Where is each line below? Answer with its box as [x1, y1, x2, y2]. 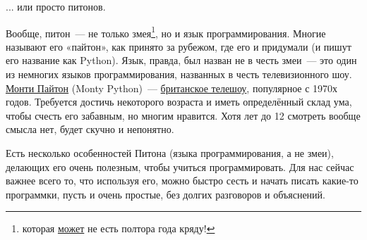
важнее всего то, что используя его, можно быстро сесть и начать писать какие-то [6, 173, 359, 188]
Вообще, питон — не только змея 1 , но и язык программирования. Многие [6, 23, 326, 40]
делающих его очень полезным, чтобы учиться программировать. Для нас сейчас [6, 159, 354, 174]
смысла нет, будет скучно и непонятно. [6, 122, 174, 137]
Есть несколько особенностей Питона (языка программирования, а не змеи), [6, 146, 334, 160]
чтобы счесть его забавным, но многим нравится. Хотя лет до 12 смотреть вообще [6, 108, 361, 122]
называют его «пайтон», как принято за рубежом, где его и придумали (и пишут [6, 39, 351, 53]
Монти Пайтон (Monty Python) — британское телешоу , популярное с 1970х [6, 80, 338, 95]
